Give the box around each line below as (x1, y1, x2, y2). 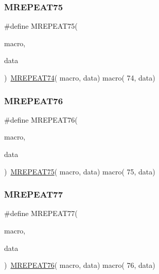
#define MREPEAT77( (4, 208, 78, 219)
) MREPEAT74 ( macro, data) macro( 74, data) (4, 72, 155, 83)
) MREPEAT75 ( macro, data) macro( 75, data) (4, 166, 155, 177)
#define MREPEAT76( (4, 114, 78, 125)
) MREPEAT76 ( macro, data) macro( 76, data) (4, 260, 155, 270)
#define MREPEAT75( (4, 21, 78, 31)
